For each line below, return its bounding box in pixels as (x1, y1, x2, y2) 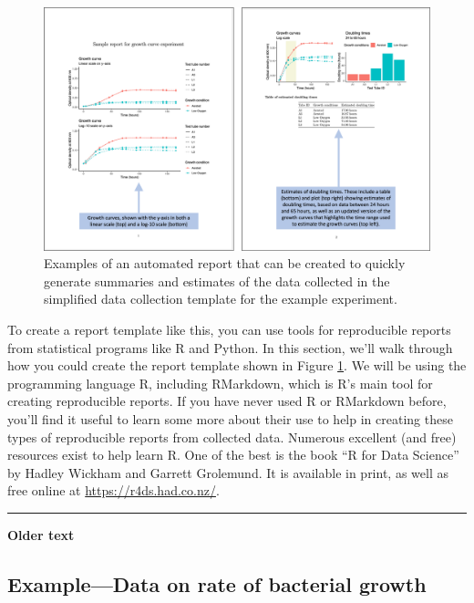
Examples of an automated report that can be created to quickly (44, 254, 406, 273)
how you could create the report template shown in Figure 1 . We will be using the (7, 356, 467, 375)
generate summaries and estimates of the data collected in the (44, 271, 390, 290)
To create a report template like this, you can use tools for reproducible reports (7, 320, 451, 339)
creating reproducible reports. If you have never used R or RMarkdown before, (7, 391, 447, 411)
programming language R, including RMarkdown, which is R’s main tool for (7, 373, 433, 392)
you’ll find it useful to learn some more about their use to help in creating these (7, 410, 453, 428)
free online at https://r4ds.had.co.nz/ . (7, 481, 220, 500)
